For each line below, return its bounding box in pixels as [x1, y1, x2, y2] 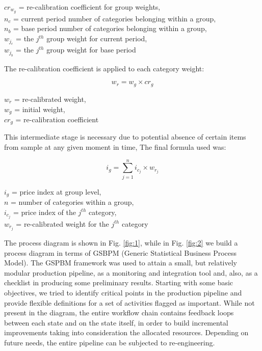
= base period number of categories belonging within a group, [13, 23, 207, 34]
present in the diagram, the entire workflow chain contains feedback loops [4, 307, 234, 318]
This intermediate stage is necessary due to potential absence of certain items [4, 131, 246, 142]
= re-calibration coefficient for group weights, [18, 2, 161, 12]
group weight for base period [46, 44, 136, 55]
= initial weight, [14, 103, 65, 114]
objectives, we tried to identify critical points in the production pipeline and [4, 287, 242, 298]
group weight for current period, [46, 33, 147, 44]
